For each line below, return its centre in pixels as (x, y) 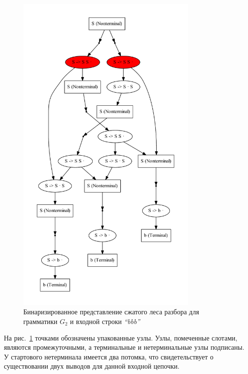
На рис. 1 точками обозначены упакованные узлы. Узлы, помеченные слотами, (121, 337)
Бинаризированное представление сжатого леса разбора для (111, 312)
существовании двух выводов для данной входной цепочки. (92, 366)
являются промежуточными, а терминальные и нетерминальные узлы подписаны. (124, 347)
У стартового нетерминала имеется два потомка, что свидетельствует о (109, 356)
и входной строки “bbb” (105, 321)
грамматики (41, 321)
